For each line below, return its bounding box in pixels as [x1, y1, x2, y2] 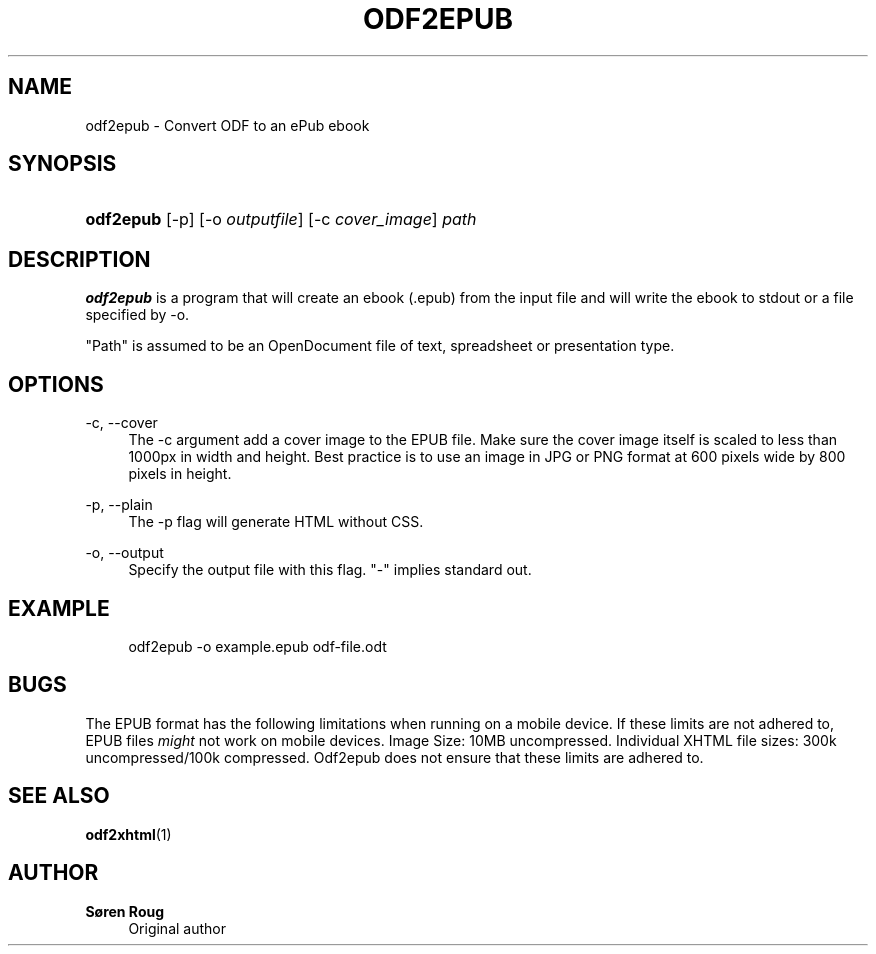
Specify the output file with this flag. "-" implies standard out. [128, 561, 532, 579]
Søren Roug [85, 902, 165, 920]
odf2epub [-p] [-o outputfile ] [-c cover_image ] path [85, 209, 477, 230]
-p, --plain [85, 496, 153, 514]
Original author [128, 919, 226, 937]
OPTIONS [8, 371, 104, 397]
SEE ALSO [8, 783, 110, 809]
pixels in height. [128, 465, 232, 483]
